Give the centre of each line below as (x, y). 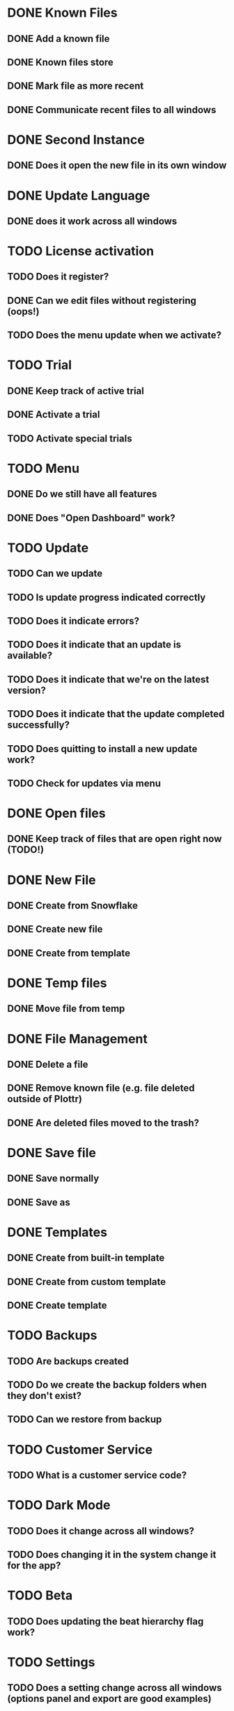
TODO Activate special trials (70, 438)
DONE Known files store (60, 62)
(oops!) (23, 311)
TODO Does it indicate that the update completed (116, 714)
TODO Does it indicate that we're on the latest (108, 679)
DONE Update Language (79, 195)
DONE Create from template (69, 953)
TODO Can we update (55, 574)
